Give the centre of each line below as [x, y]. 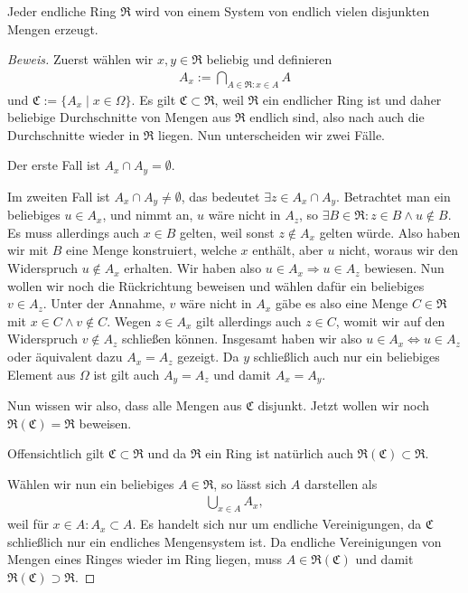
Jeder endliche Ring [62, 11]
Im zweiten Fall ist [59, 196]
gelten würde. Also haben [390, 232]
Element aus [42, 374]
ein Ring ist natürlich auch [279, 453]
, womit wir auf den [390, 320]
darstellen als [341, 483]
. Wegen [129, 320]
